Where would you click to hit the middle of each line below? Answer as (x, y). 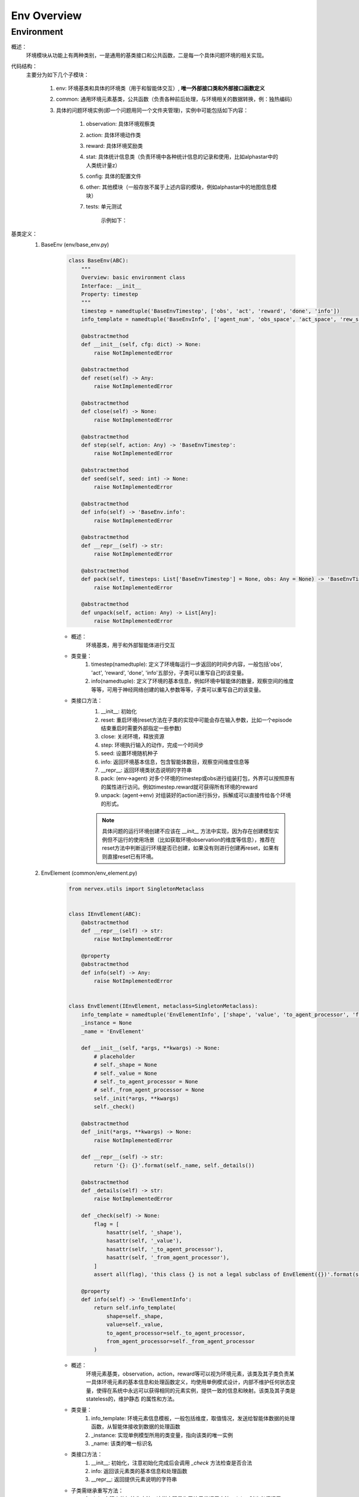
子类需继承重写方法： (97, 1490)
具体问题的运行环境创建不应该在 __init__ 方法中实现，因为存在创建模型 (188, 831)
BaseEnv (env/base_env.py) (75, 245)
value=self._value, (135, 1325)
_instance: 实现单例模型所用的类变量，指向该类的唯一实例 (162, 1435)
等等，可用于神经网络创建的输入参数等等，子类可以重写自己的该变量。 (178, 689)
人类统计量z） (103, 165)
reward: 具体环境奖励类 (114, 146)
